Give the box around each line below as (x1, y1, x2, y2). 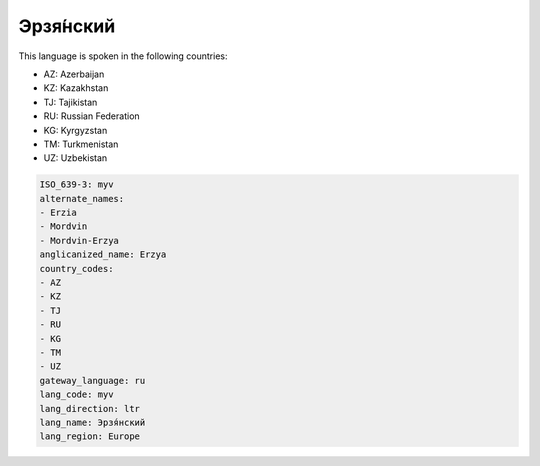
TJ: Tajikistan (43, 96, 98, 108)
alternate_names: (39, 193, 125, 204)
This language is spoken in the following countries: (18, 50, 228, 62)
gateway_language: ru (39, 375, 146, 386)
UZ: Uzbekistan (43, 152, 108, 164)
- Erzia (39, 207, 77, 219)
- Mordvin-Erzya (39, 235, 120, 246)
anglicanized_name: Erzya (39, 249, 167, 260)
